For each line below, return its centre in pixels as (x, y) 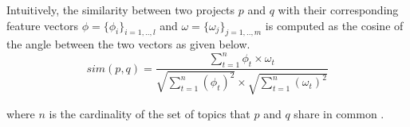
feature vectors (42, 25)
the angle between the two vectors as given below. (128, 44)
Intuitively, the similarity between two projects (121, 10)
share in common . (339, 113)
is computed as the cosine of (334, 25)
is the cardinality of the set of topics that (150, 113)
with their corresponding (338, 10)
